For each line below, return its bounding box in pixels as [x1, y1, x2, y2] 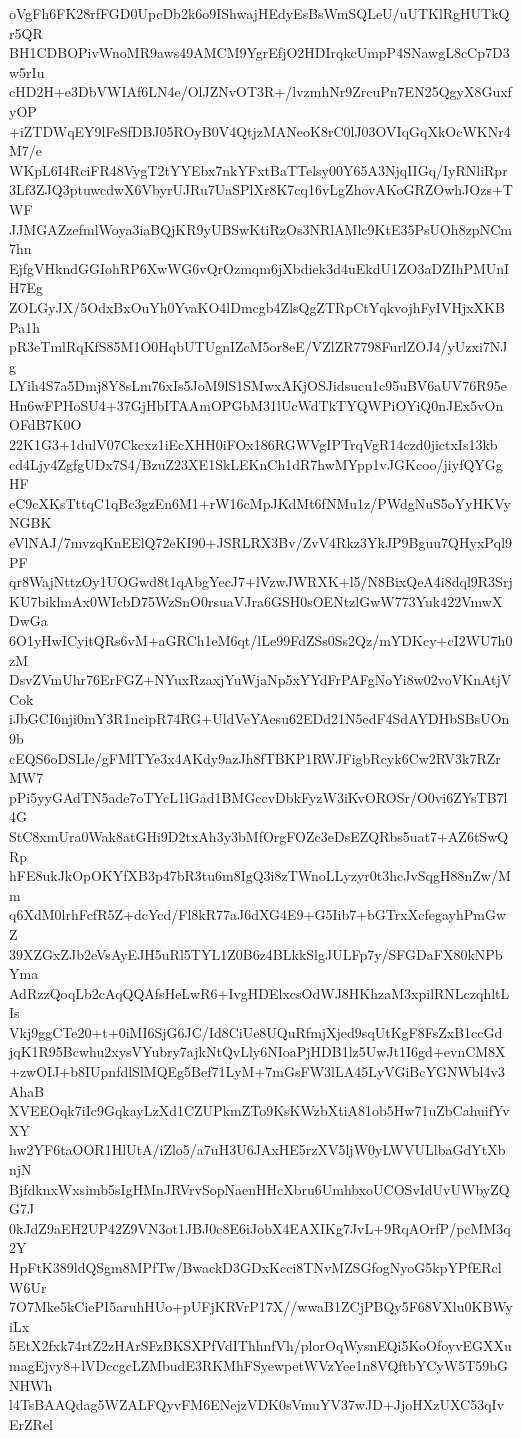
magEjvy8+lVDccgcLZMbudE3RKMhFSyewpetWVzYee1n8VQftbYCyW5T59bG [9, 1354, 509, 1375]
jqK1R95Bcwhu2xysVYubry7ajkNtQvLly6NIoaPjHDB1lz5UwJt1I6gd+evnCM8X [9, 1041, 506, 1062]
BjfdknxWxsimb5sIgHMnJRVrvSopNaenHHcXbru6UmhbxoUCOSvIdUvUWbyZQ [9, 1178, 510, 1199]
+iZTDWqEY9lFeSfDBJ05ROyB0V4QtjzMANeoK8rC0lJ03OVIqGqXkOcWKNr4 [9, 120, 511, 141]
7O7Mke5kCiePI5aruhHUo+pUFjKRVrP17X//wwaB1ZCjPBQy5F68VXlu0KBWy [9, 1296, 513, 1317]
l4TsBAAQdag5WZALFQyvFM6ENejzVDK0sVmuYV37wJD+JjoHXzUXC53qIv [9, 1394, 505, 1415]
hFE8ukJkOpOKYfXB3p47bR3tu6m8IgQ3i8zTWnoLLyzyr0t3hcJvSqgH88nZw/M [9, 865, 511, 886]
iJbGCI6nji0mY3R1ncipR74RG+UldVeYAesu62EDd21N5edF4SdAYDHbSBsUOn [9, 708, 510, 729]
